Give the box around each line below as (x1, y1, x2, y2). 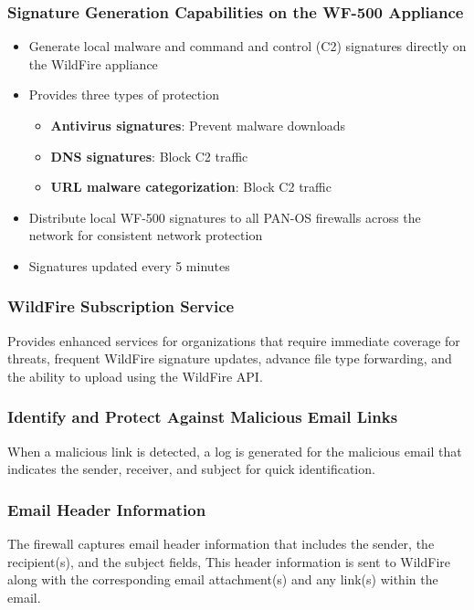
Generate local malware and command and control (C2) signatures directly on (28, 37, 467, 56)
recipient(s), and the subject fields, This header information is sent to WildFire (7, 552, 451, 571)
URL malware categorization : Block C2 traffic (50, 177, 332, 196)
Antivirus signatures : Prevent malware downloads (50, 116, 346, 134)
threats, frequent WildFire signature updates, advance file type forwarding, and (7, 349, 452, 368)
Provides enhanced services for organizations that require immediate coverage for (7, 331, 460, 350)
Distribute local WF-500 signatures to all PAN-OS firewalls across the (28, 207, 421, 226)
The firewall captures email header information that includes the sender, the (7, 534, 435, 553)
